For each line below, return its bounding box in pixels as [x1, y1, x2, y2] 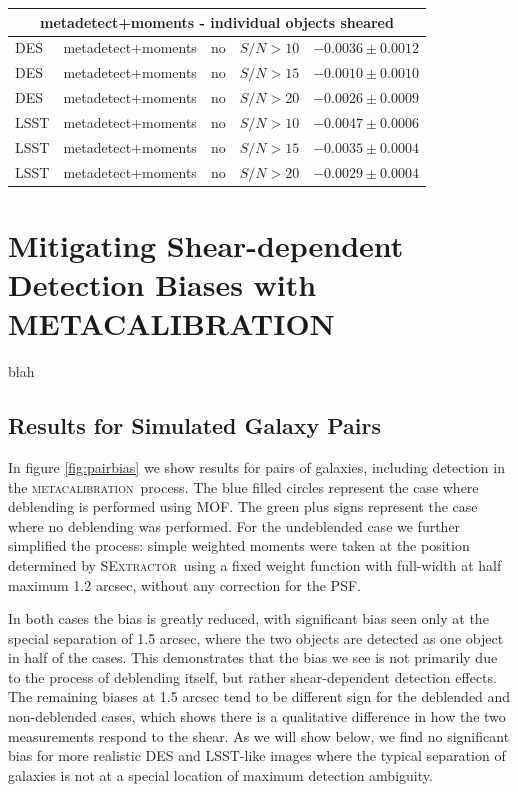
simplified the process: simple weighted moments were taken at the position [8, 535, 470, 556]
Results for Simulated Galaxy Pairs [8, 410, 382, 441]
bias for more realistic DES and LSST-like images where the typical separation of [8, 745, 506, 766]
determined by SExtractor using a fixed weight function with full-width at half [8, 554, 502, 575]
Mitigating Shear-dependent [8, 224, 404, 265]
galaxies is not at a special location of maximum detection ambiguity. [8, 764, 433, 785]
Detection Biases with [8, 264, 317, 305]
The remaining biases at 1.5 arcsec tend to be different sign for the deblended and [8, 686, 511, 707]
